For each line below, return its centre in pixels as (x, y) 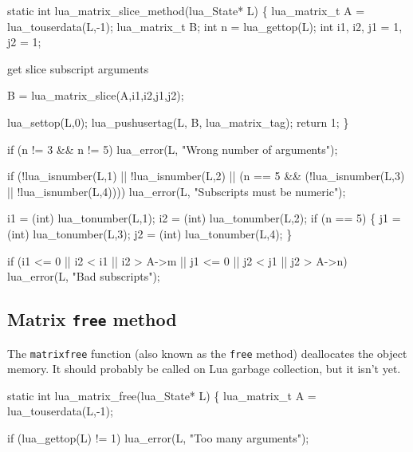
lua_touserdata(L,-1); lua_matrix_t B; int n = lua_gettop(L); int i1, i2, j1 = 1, (205, 26)
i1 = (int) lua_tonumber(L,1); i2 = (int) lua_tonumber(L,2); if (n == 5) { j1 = (204, 218)
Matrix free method (92, 319)
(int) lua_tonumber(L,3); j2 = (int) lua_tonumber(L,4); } (150, 233)
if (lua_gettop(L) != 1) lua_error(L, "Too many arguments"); (158, 437)
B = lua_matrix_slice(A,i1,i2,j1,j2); (96, 95)
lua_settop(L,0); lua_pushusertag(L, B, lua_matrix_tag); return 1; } (178, 122)
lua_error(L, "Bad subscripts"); (84, 276)
